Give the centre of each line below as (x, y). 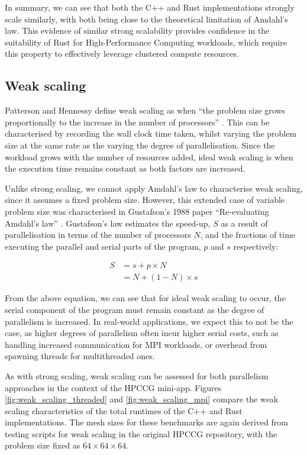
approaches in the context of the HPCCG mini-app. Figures (113, 387)
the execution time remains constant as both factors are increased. (125, 168)
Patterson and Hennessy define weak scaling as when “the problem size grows (145, 110)
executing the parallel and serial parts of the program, (103, 246)
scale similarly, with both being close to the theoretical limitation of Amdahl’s (146, 19)
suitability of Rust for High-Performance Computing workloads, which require (146, 42)
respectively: (256, 246)
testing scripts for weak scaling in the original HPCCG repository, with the (141, 433)
